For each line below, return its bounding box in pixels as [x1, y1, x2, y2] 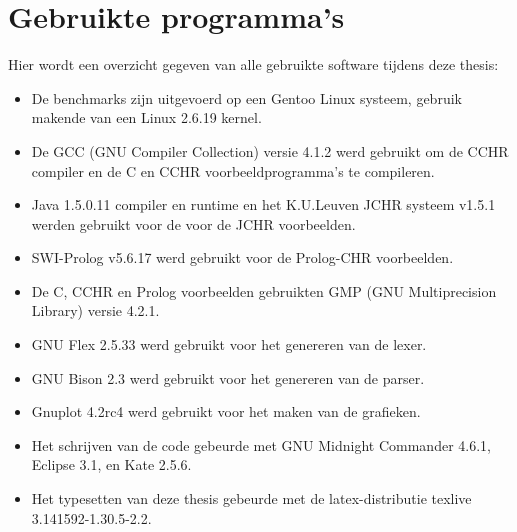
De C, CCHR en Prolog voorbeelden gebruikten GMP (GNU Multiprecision [31, 280, 497, 301]
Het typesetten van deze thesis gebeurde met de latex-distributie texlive [31, 488, 472, 509]
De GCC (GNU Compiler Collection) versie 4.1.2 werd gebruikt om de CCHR [31, 140, 509, 161]
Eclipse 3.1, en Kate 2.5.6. [31, 454, 192, 475]
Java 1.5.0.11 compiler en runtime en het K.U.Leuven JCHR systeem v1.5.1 [31, 194, 496, 215]
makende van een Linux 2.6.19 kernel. [31, 107, 262, 128]
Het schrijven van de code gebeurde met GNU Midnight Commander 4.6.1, [31, 434, 491, 455]
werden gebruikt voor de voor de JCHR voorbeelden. [31, 213, 356, 234]
